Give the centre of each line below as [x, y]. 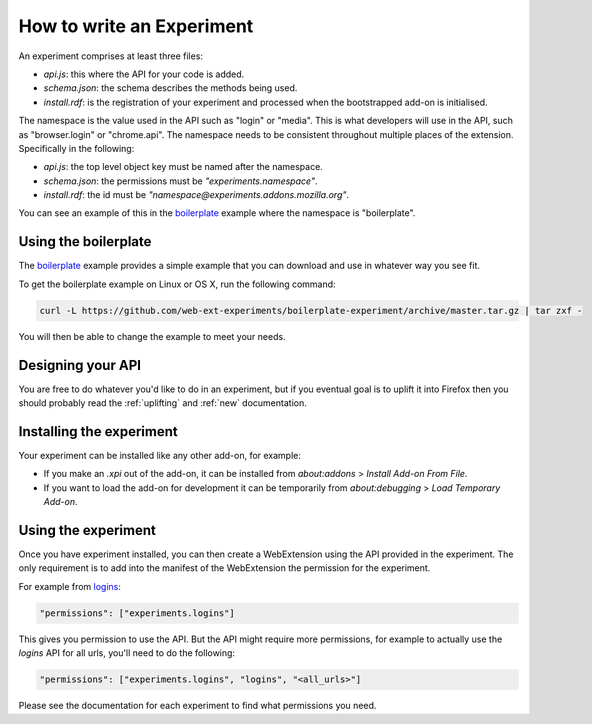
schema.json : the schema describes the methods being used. [170, 88]
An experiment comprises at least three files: [111, 56]
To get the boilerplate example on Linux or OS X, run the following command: [177, 284]
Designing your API [80, 365]
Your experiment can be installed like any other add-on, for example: [160, 455]
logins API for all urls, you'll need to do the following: [126, 653]
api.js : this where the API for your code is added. [144, 74]
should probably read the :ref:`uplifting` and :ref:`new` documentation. [162, 403]
